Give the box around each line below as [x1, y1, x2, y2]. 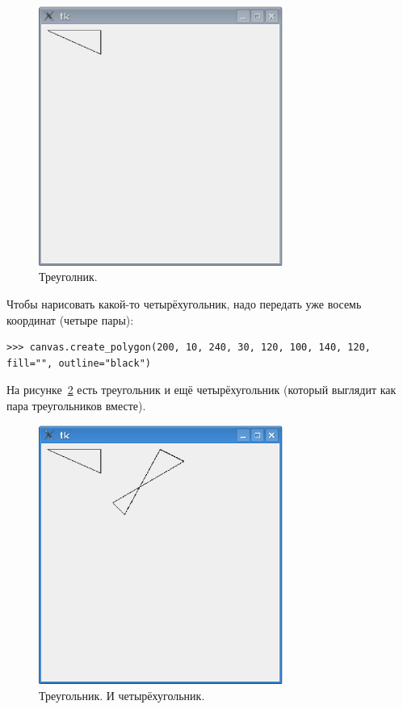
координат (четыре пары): [6, 311, 134, 328]
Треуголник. [39, 268, 98, 285]
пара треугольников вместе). [6, 397, 146, 413]
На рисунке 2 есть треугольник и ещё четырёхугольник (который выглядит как [6, 381, 397, 398]
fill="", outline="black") [6, 357, 151, 369]
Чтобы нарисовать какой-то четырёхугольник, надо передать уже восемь [6, 296, 362, 313]
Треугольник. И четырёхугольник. [39, 687, 205, 704]
